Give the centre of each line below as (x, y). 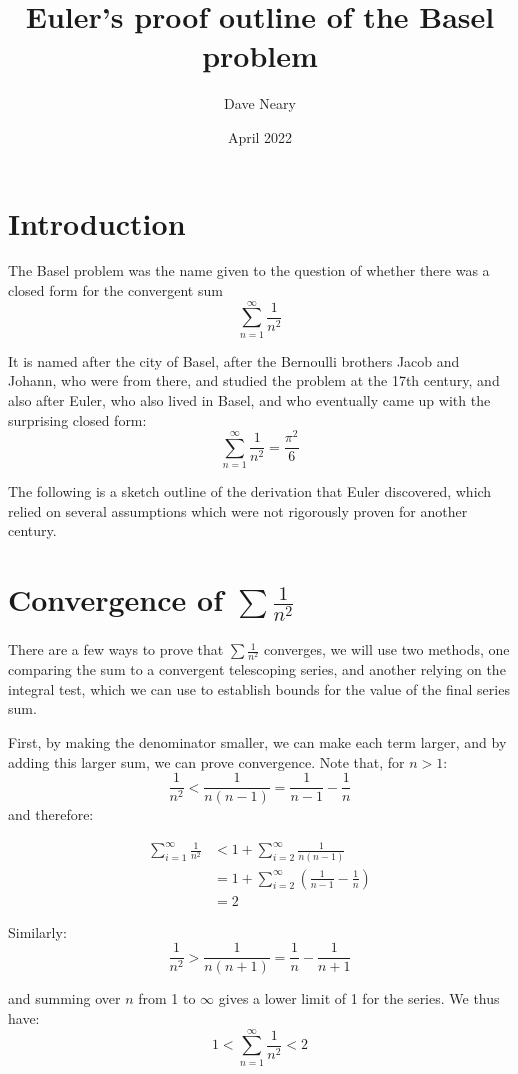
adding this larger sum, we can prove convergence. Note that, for (206, 761)
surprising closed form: (77, 419)
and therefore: (51, 814)
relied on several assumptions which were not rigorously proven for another (238, 510)
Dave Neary (260, 103)
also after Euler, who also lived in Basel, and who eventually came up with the (249, 399)
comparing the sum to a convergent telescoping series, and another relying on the (257, 669)
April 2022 (260, 136)
